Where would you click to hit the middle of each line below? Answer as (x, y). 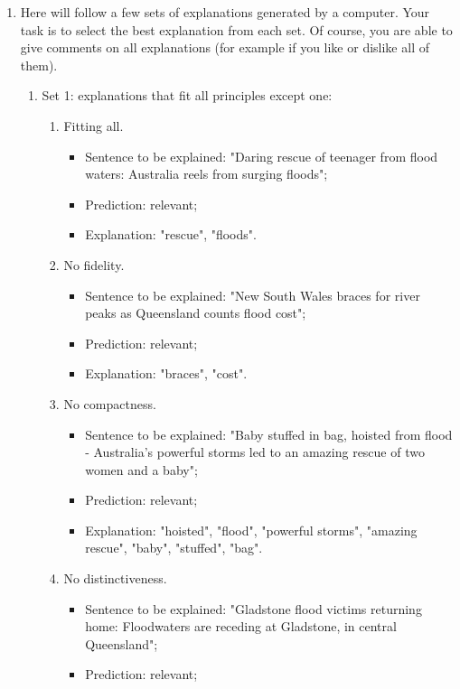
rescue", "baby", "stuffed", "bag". (174, 548)
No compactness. (110, 403)
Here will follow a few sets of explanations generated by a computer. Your (225, 12)
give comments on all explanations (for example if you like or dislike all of (225, 47)
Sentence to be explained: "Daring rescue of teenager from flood (262, 156)
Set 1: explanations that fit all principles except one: (187, 95)
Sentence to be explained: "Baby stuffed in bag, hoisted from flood (269, 434)
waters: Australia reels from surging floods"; (207, 174)
